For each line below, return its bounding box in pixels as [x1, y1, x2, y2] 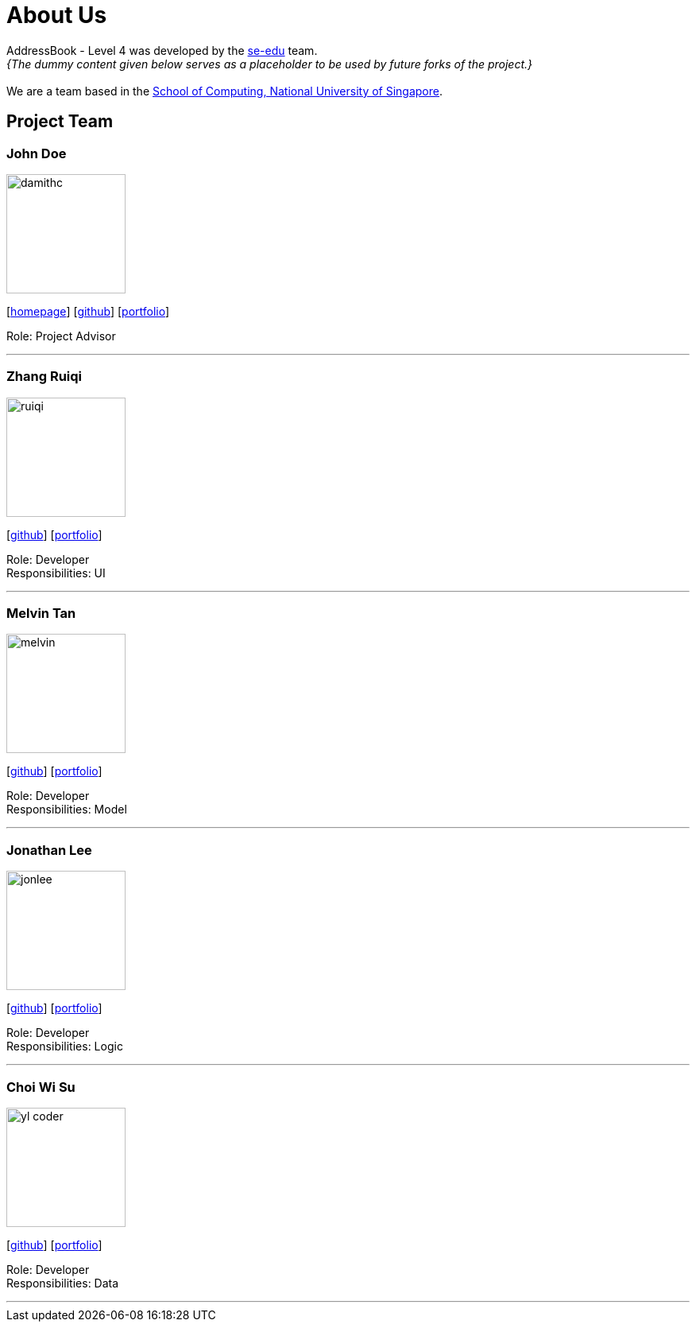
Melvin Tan [6, 605, 76, 622]
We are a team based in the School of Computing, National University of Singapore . [6, 83, 443, 98]
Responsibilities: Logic [6, 1039, 123, 1054]
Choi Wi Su [6, 1078, 75, 1095]
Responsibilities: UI [6, 565, 106, 580]
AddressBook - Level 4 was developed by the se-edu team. [6, 43, 318, 57]
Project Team [6, 111, 114, 132]
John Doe [6, 145, 67, 161]
